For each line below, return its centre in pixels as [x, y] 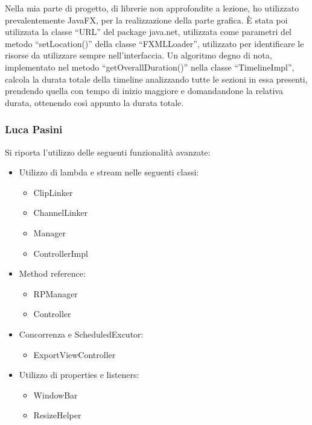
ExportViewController [75, 354]
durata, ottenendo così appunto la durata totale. [94, 102]
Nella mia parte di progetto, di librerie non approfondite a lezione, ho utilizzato [152, 8]
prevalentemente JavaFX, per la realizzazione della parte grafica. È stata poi [146, 20]
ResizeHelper [57, 415]
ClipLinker [53, 192]
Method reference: [52, 273]
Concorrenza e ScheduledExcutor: [81, 334]
